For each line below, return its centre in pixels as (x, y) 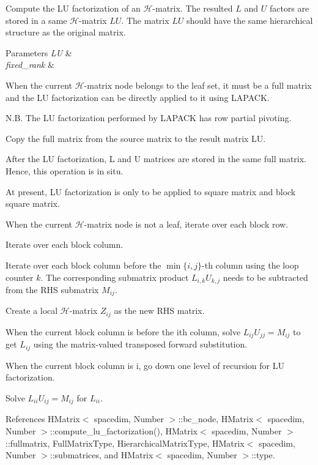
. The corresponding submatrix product (115, 277)
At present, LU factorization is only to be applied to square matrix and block (151, 191)
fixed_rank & (30, 65)
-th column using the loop (250, 265)
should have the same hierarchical (250, 20)
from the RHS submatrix (52, 289)
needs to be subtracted (265, 277)
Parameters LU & (39, 52)
